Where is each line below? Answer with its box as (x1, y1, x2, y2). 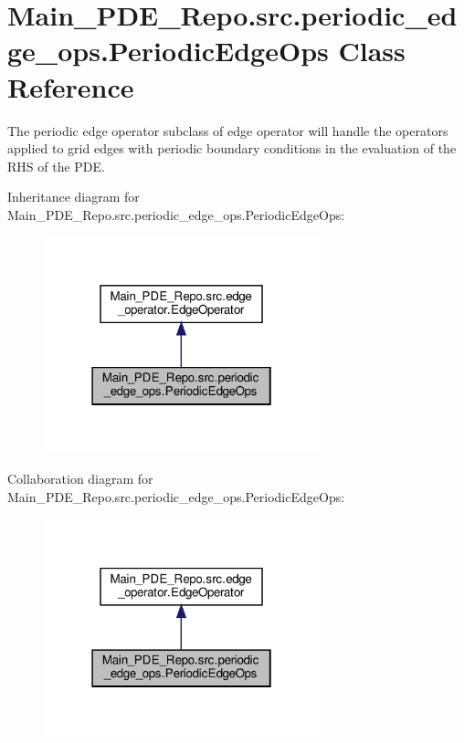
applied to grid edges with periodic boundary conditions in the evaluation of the (7, 139, 457, 158)
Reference (7, 68, 134, 105)
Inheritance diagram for (7, 187, 140, 206)
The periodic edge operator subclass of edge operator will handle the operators (7, 120, 448, 140)
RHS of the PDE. (7, 156, 105, 175)
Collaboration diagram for (7, 469, 153, 488)
